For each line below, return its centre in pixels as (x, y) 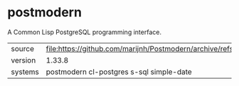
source (22, 48)
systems (25, 72)
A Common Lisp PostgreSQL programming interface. (85, 32)
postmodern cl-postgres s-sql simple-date (119, 72)
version (23, 60)
